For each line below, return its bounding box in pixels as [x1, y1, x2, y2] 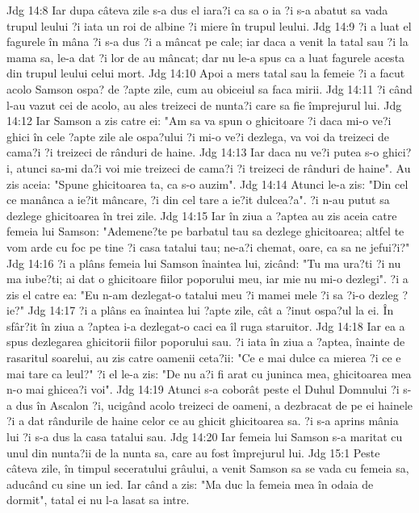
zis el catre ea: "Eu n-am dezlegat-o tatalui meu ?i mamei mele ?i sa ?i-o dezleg [6, 286, 399, 302]
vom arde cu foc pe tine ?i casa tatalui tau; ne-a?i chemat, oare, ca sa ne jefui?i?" [6, 238, 410, 255]
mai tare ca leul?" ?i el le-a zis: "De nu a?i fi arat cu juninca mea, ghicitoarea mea [6, 365, 412, 382]
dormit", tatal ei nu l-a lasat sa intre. [6, 491, 190, 508]
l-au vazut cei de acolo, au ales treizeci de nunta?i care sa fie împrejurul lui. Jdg [6, 96, 402, 113]
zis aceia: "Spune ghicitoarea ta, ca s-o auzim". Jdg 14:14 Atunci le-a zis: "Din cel [6, 175, 409, 192]
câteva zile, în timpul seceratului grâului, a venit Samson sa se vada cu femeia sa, [6, 460, 409, 477]
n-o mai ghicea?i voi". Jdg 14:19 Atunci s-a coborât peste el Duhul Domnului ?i [6, 381, 400, 398]
